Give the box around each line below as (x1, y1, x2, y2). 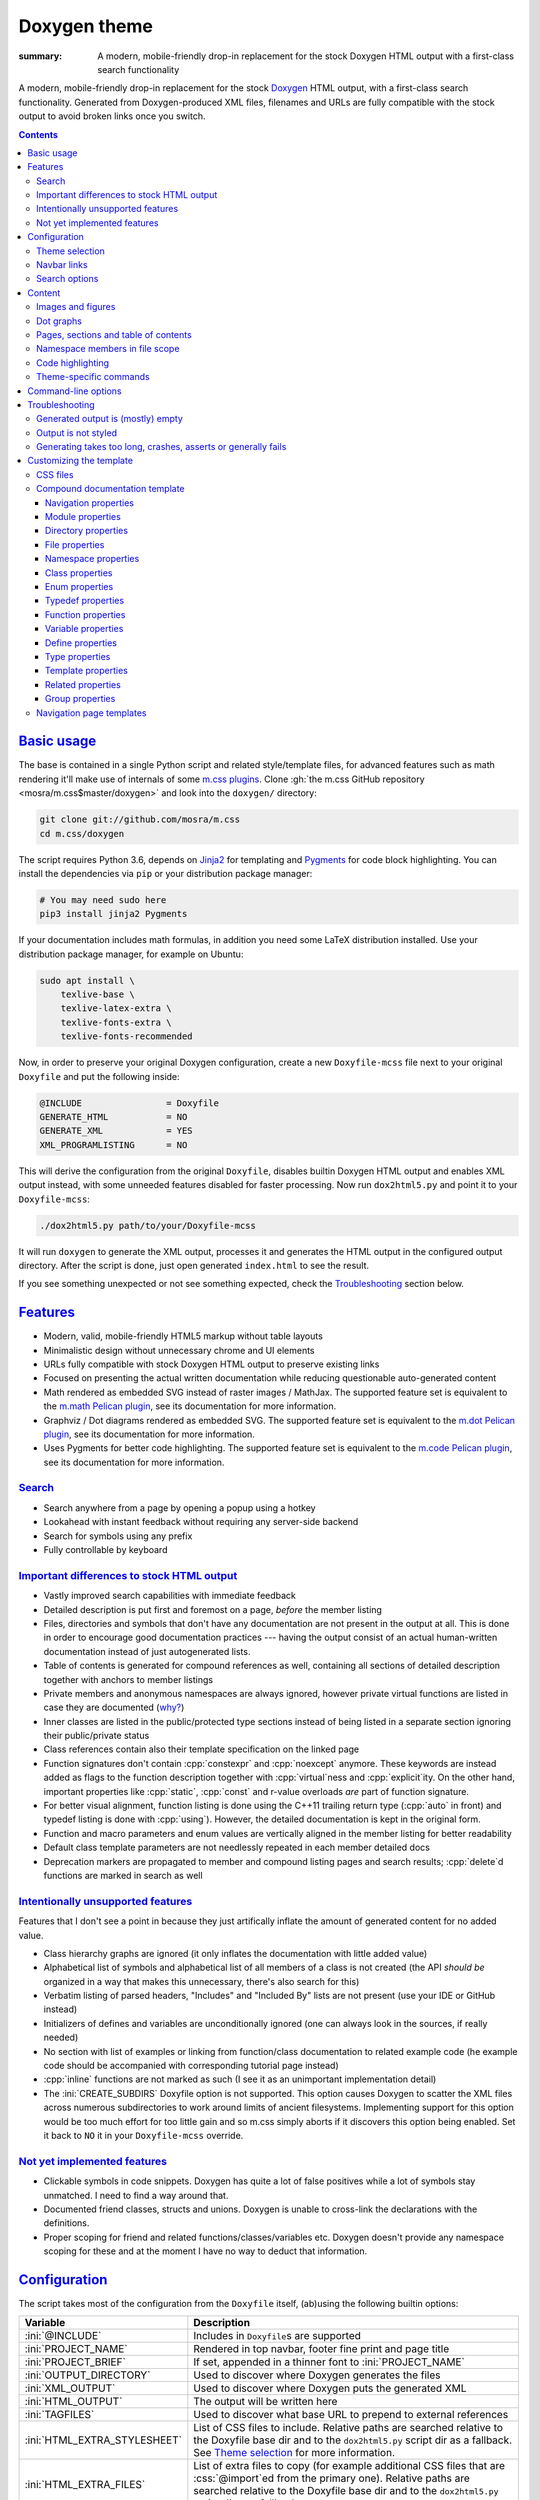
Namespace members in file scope (36, 343, 180, 355)
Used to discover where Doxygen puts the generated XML (193, 2381, 467, 2395)
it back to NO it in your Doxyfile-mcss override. (43, 2129, 244, 2141)
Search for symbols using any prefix (43, 1530, 193, 1542)
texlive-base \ (60, 989, 135, 1000)
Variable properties (45, 623, 124, 635)
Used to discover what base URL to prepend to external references (193, 2408, 509, 2422)
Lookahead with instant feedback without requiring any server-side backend (43, 1516, 359, 1528)
